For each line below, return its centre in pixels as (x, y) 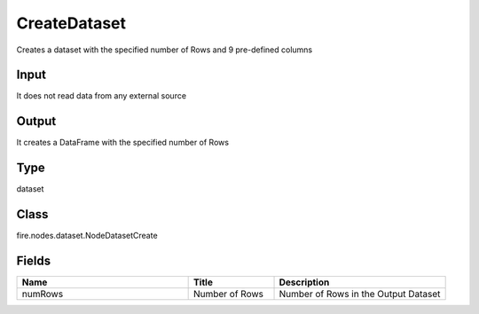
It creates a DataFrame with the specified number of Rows (123, 143)
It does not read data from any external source (101, 96)
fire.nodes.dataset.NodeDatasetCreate (87, 236)
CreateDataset (71, 23)
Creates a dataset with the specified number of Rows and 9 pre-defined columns (165, 50)
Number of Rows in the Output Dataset (360, 294)
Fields (34, 260)
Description (304, 282)
